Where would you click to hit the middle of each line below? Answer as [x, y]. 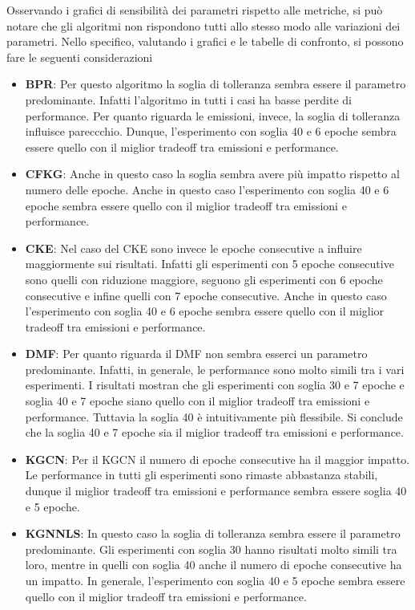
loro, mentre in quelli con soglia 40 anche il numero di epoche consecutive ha [214, 565]
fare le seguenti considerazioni [80, 57]
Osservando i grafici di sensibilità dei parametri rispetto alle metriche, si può [195, 10]
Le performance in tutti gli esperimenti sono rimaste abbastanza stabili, [201, 475]
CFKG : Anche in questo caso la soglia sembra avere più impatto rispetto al [212, 174]
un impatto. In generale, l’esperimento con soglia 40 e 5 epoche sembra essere [215, 580]
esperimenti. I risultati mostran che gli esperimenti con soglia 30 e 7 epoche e [215, 385]
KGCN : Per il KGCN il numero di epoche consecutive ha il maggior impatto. [218, 459]
